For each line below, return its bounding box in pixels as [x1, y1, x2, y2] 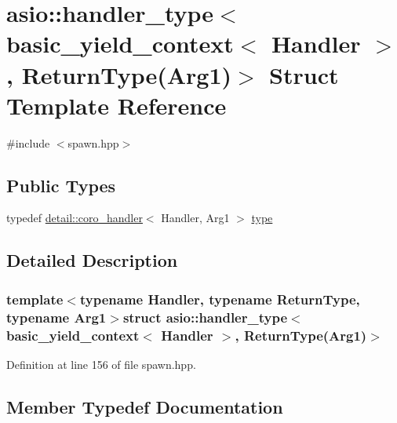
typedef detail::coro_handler [6, 210, 143, 226]
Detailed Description [6, 248, 178, 272]
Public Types [6, 173, 116, 197]
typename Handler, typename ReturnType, [79, 289, 360, 308]
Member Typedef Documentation [6, 394, 283, 418]
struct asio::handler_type [122, 307, 288, 326]
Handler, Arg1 [161, 210, 230, 226]
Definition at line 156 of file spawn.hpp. [6, 356, 196, 372]
